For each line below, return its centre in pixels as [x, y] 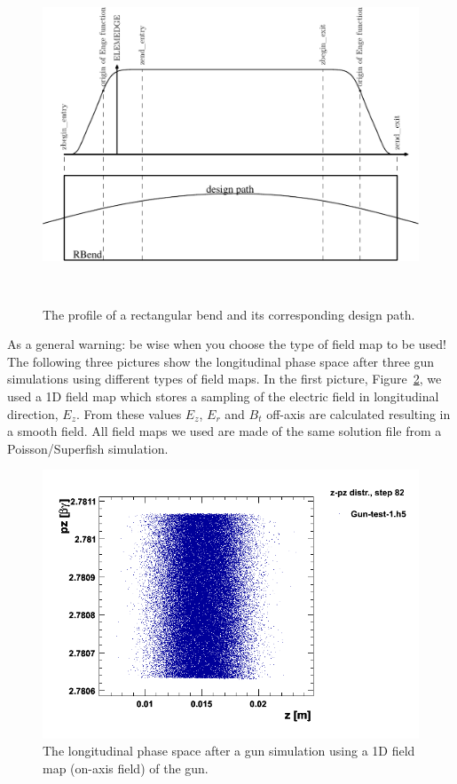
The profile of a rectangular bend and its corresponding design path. [229, 314]
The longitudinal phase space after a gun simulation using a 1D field [229, 751]
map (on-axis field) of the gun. [126, 768]
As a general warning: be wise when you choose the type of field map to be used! [227, 344]
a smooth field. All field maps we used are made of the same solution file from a [225, 431]
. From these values [129, 413]
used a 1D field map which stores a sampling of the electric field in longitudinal [223, 396]
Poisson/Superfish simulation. [88, 448]
